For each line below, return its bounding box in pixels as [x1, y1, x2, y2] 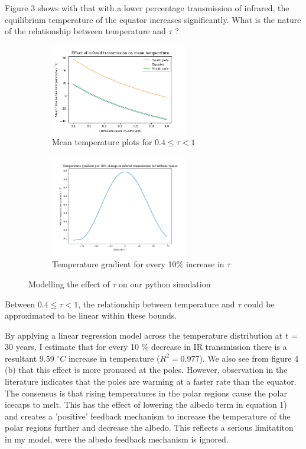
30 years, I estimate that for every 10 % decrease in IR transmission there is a [5, 340, 287, 353]
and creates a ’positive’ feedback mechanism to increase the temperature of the [5, 409, 291, 422]
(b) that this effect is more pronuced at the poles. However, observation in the [5, 363, 288, 376]
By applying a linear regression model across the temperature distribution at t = [5, 329, 298, 341]
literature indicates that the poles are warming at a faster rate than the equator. [5, 375, 297, 388]
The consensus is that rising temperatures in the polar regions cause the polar [5, 386, 288, 399]
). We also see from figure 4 [199, 352, 299, 364]
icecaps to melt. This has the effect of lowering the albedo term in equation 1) [5, 398, 287, 411]
